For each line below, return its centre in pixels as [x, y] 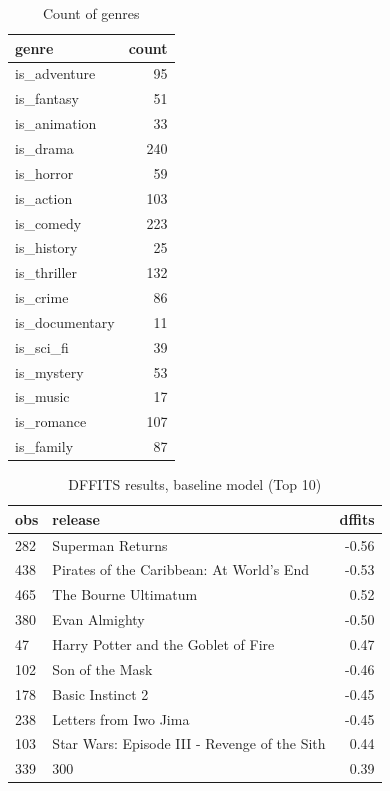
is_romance [51, 421]
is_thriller [46, 272]
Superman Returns [110, 544]
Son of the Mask [102, 668]
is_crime [42, 297]
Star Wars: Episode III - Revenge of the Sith [189, 743]
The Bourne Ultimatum [125, 594]
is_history [46, 247]
